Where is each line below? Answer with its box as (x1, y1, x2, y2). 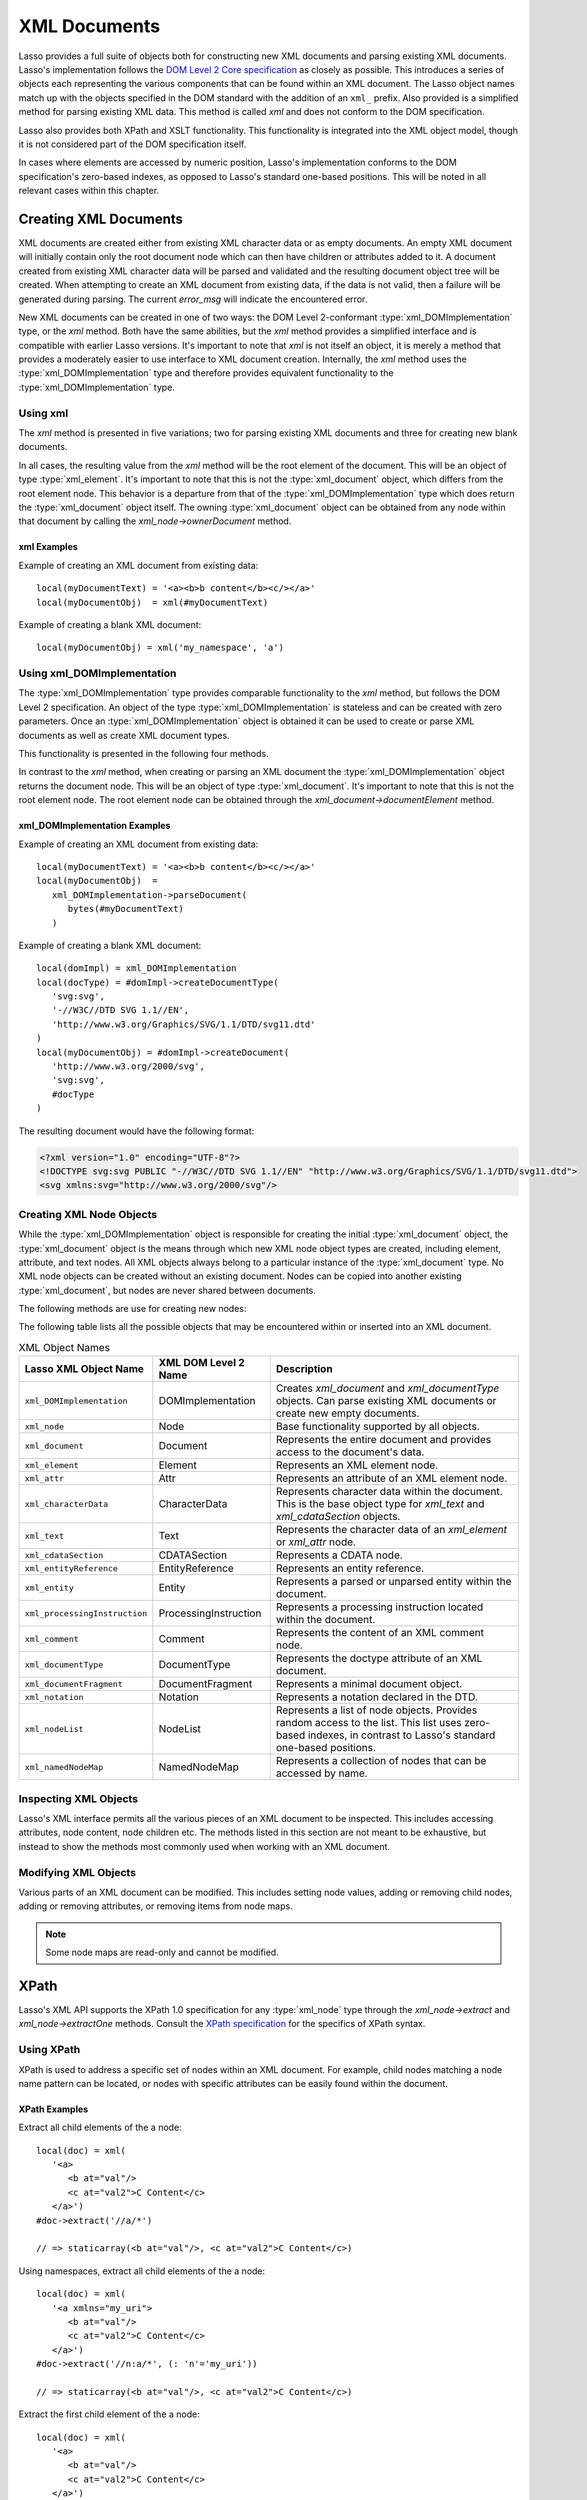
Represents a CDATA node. (275, 1548, 404, 1562)
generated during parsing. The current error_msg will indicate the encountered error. (18, 293, 368, 305)
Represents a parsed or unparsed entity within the (275, 1575, 512, 1589)
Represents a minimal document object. (275, 1677, 463, 1691)
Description (275, 1362, 334, 1376)
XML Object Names (18, 1341, 110, 1355)
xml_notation (24, 1691, 84, 1702)
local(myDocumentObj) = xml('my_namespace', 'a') (36, 642, 285, 654)
